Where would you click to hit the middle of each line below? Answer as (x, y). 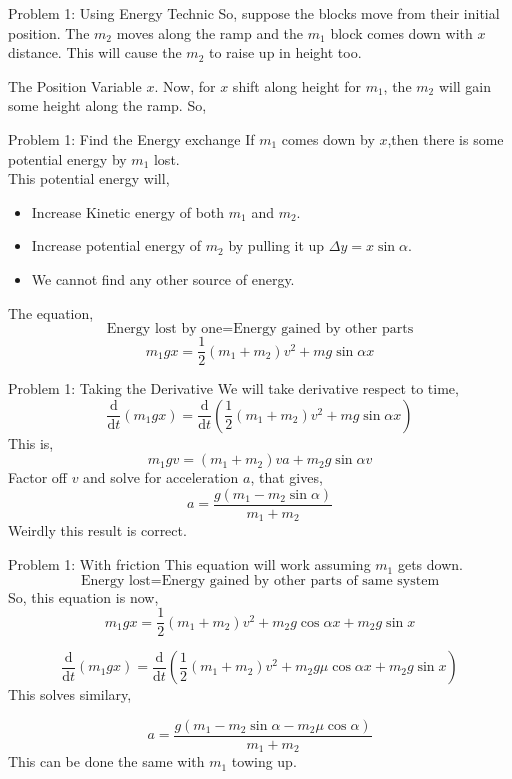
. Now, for (185, 85)
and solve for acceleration (161, 477)
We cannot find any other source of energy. (163, 278)
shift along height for (296, 85)
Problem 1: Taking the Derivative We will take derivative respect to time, (233, 388)
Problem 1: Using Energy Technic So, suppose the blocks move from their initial (254, 13)
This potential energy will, (89, 178)
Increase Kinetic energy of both (128, 211)
